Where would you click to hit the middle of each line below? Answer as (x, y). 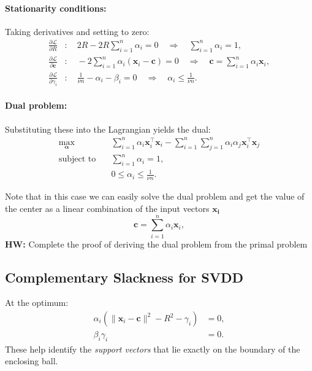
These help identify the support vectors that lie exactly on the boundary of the (153, 349)
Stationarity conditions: (56, 8)
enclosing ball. (32, 361)
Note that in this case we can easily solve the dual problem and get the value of (155, 196)
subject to (77, 159)
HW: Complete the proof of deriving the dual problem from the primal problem (156, 244)
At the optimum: (37, 303)
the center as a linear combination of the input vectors (107, 208)
